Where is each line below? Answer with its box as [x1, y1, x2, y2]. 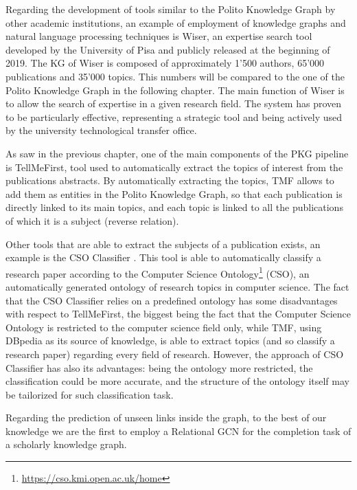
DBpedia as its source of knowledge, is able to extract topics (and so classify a [5, 333, 335, 348]
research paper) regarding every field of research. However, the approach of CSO [5, 346, 344, 361]
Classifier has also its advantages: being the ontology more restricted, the [5, 360, 313, 375]
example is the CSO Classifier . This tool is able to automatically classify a [5, 250, 321, 265]
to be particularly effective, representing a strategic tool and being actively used [5, 109, 343, 124]
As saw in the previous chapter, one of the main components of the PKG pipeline [5, 146, 349, 160]
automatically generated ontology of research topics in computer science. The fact [5, 279, 349, 293]
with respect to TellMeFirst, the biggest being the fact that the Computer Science [5, 307, 351, 321]
